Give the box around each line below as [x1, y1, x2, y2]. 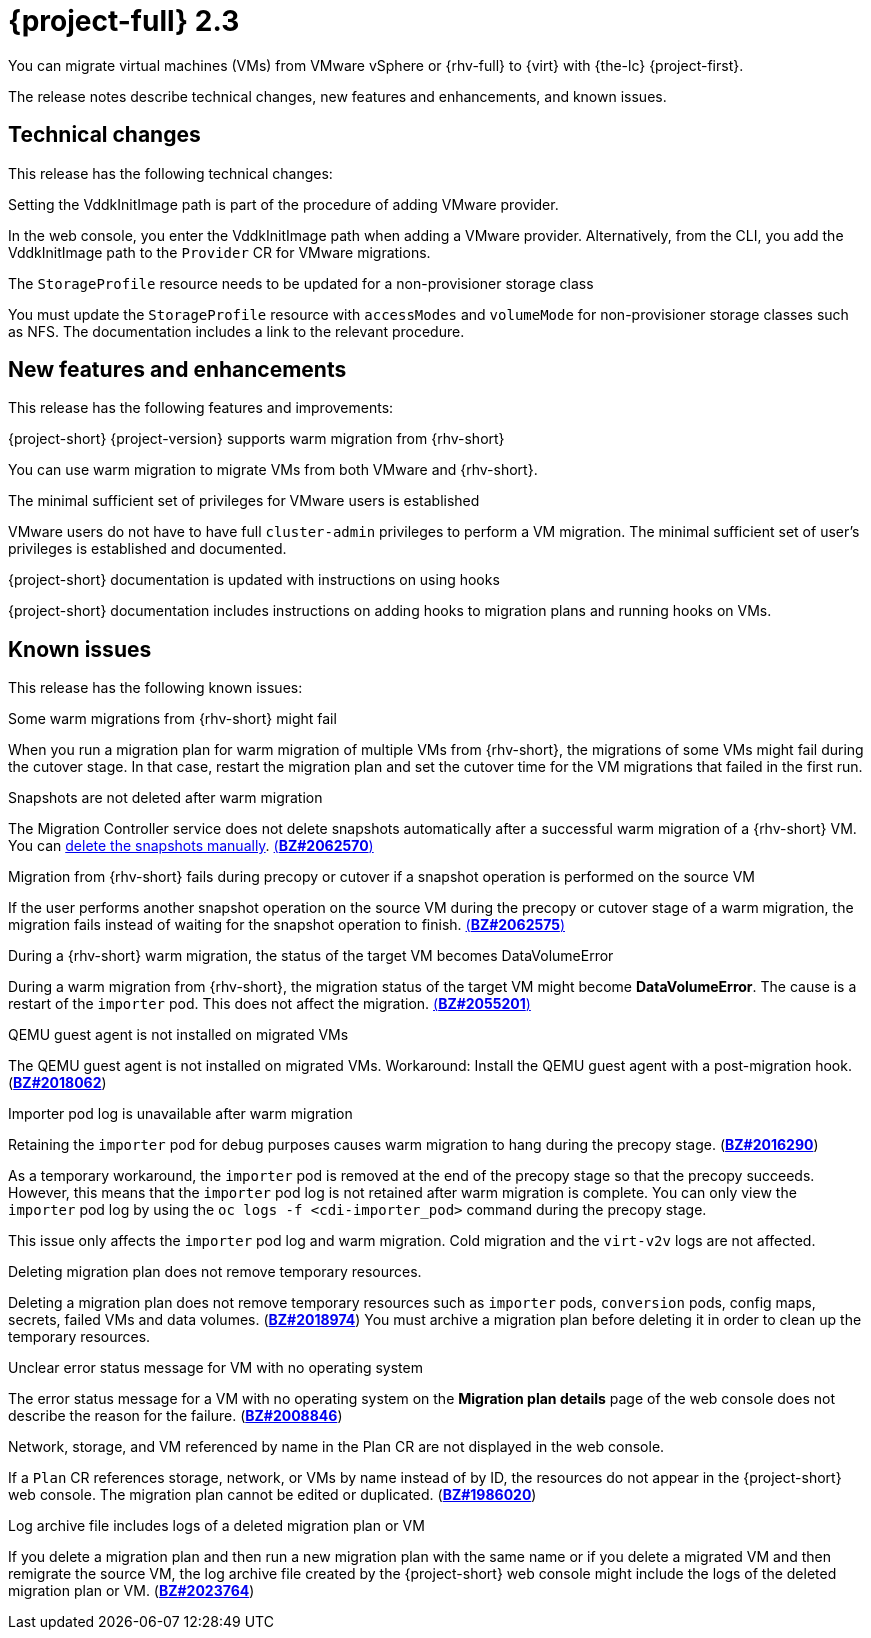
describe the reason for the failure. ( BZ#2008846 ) [8, 1407, 343, 1425]
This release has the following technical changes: [8, 164, 333, 182]
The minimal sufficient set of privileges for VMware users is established [8, 492, 480, 510]
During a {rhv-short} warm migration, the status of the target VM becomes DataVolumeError [8, 947, 614, 965]
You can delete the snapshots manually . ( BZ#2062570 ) [8, 837, 374, 855]
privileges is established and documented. [8, 540, 287, 558]
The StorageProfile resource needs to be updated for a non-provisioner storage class [8, 274, 594, 292]
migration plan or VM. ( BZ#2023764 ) [8, 1582, 255, 1600]
